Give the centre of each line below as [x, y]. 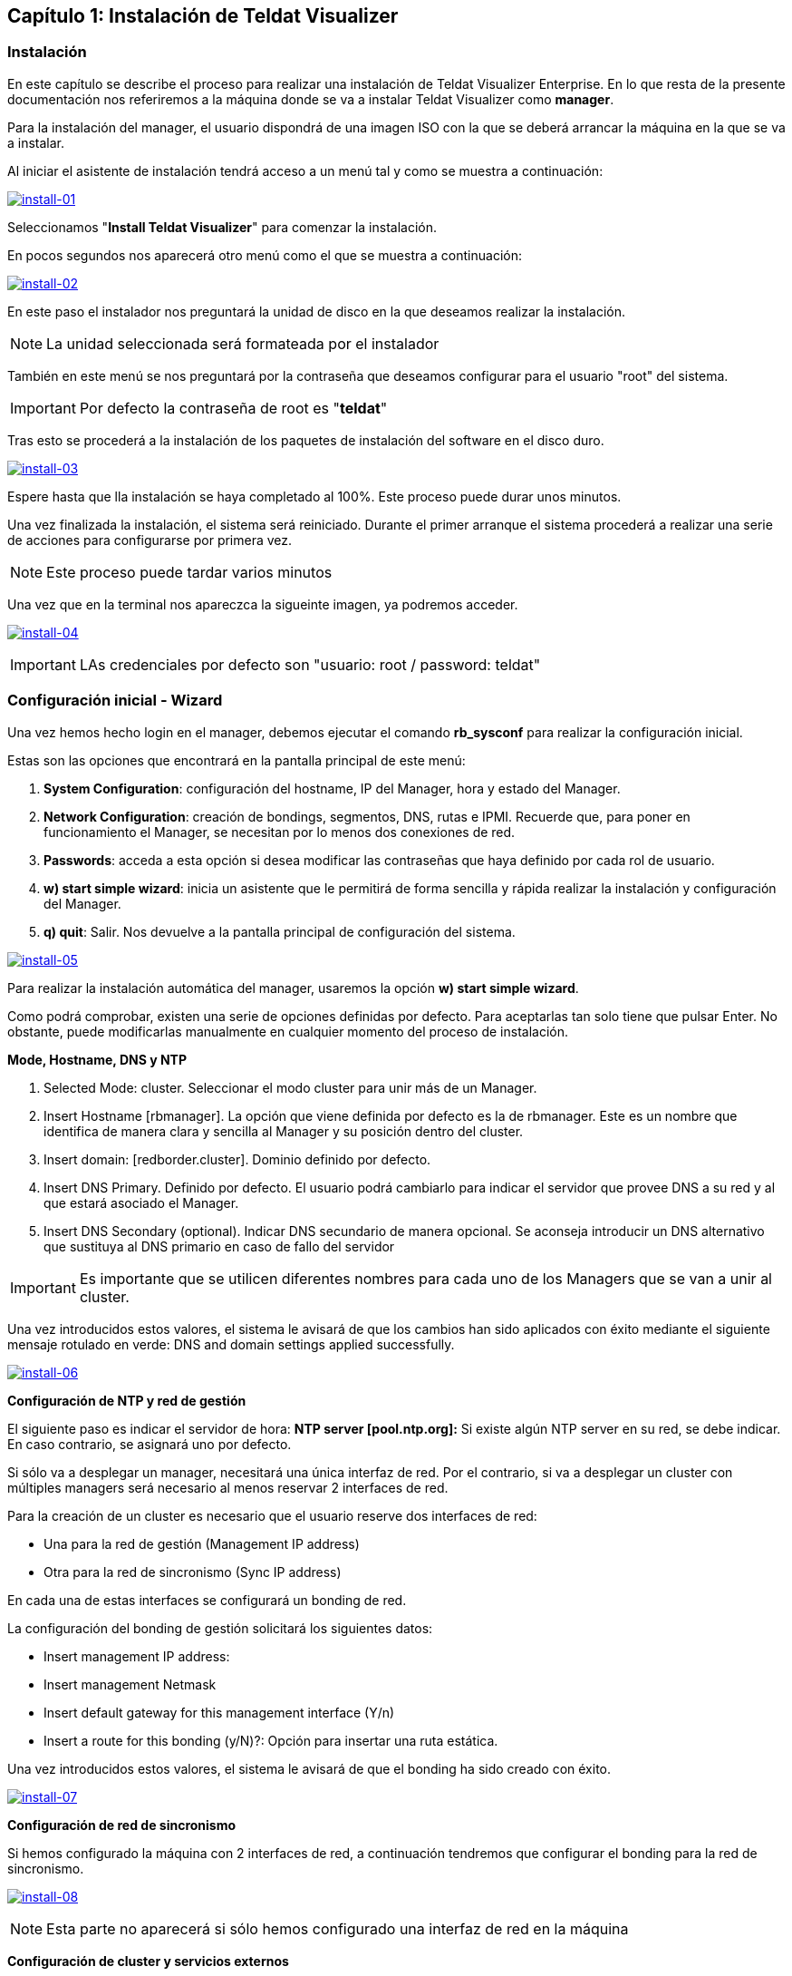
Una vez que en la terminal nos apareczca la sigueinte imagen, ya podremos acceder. [263, 604]
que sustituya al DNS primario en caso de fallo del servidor [219, 1246]
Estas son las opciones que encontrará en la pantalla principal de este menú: [237, 760]
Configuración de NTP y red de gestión [127, 1400]
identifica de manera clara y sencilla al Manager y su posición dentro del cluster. [284, 1131]
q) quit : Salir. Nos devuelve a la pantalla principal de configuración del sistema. [280, 931]
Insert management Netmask [130, 1684]
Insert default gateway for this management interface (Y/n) [219, 1712]
